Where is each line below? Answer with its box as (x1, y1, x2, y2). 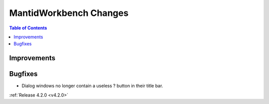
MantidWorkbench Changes (9, 7, 129, 18)
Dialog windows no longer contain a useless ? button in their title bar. (21, 83, 163, 89)
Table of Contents (9, 25, 47, 31)
